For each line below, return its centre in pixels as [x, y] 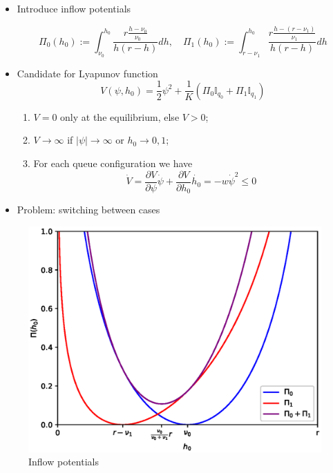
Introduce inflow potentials [74, 8]
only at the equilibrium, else [120, 116]
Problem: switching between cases [88, 210]
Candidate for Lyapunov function [87, 73]
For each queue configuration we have [113, 163]
